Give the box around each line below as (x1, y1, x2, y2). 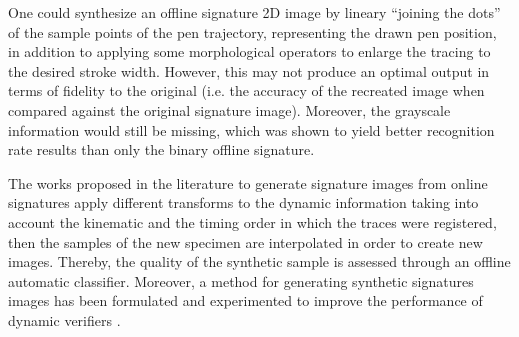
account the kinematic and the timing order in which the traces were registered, (8, 211, 497, 232)
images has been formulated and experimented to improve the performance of (8, 290, 483, 311)
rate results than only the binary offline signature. (8, 139, 315, 160)
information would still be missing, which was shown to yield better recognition (8, 119, 495, 140)
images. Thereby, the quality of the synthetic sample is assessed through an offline (8, 251, 511, 272)
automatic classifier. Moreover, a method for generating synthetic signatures (8, 270, 474, 291)
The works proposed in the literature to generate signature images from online (8, 172, 488, 193)
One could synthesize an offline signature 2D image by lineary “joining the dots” (8, 2, 501, 22)
